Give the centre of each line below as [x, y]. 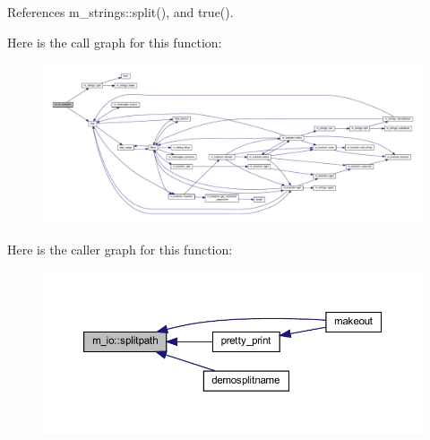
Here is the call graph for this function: [115, 42]
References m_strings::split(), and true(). [120, 12]
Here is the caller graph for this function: [120, 249]
